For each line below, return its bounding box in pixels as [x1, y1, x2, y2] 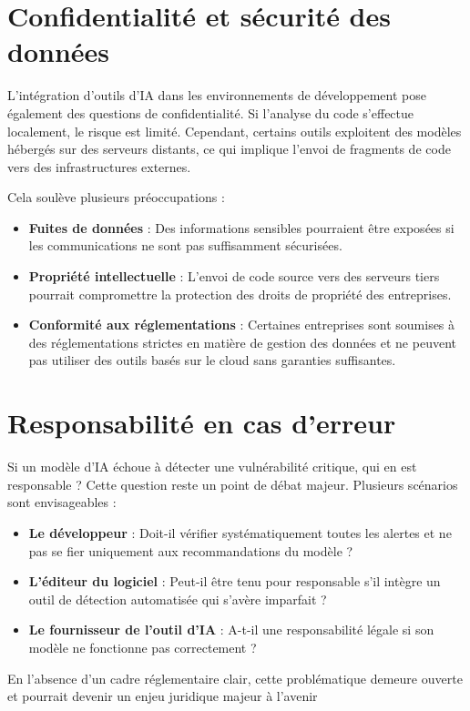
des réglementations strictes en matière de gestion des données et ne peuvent [28, 332, 456, 351]
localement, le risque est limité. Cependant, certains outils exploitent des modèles [7, 121, 462, 140]
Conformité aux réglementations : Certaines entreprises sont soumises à [28, 315, 455, 334]
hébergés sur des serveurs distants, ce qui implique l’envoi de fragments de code [7, 139, 451, 158]
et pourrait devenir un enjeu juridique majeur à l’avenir [7, 686, 318, 706]
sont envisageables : [7, 493, 117, 512]
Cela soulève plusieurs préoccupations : [7, 188, 225, 207]
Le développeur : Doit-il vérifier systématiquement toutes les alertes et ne [28, 523, 452, 542]
